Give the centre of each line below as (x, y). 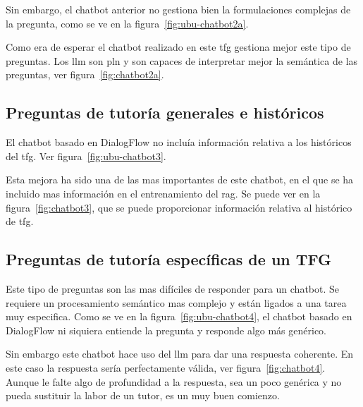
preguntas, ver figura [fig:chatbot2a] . (85, 74)
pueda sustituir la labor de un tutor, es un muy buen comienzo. (143, 395)
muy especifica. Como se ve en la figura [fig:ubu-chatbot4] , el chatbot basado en (179, 316)
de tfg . (20, 221)
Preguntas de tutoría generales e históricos (165, 113)
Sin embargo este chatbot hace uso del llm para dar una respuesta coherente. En (180, 354)
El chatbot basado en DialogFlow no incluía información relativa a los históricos (179, 142)
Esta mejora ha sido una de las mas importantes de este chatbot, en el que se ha (180, 180)
